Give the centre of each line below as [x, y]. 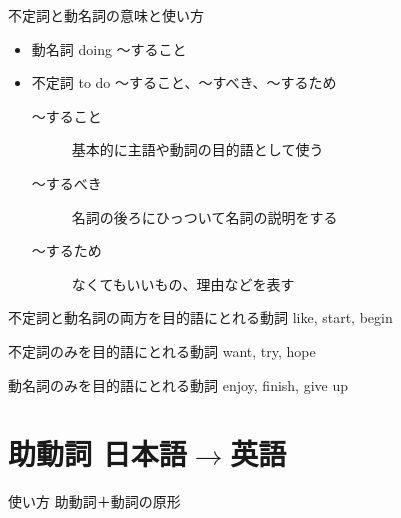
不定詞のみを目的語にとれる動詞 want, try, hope [162, 350]
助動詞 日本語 [97, 453]
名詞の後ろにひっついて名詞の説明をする [204, 216]
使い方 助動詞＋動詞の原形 [94, 501]
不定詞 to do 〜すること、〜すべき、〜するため [184, 82]
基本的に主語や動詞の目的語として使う [197, 149]
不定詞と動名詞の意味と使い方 [106, 15]
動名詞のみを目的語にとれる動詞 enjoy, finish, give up [178, 384]
